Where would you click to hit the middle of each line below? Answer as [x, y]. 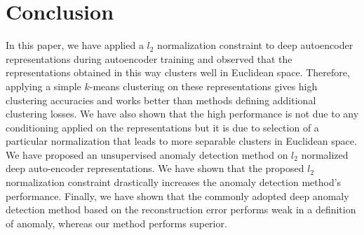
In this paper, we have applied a [75, 45]
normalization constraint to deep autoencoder [255, 45]
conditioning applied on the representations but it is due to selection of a [162, 127]
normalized [325, 154]
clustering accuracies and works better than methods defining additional [161, 100]
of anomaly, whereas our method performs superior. [116, 223]
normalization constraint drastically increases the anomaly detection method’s [174, 182]
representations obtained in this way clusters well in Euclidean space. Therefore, [178, 72]
